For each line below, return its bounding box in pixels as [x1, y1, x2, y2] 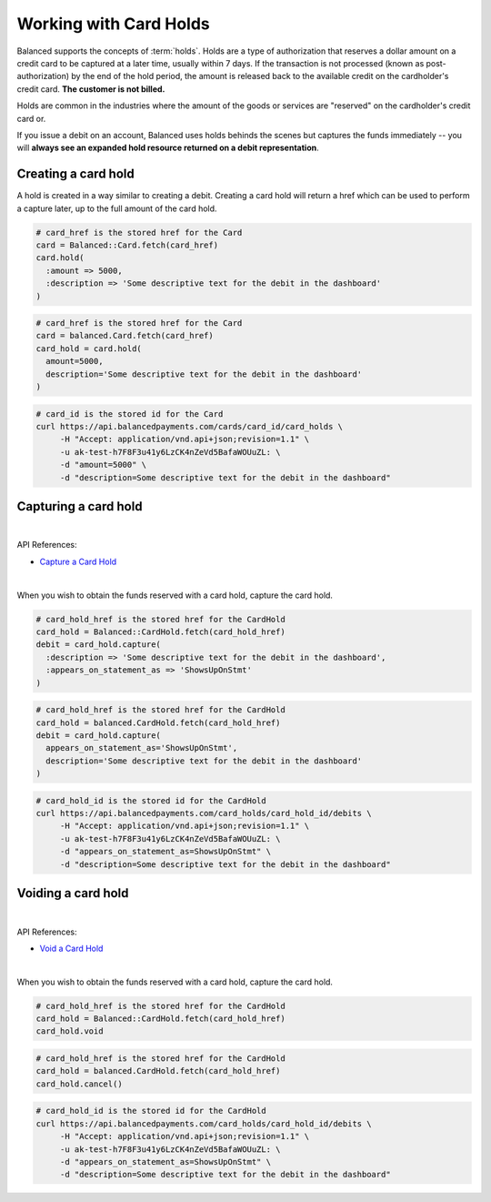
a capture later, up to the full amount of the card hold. [16, 203, 217, 214]
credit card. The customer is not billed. [16, 83, 165, 95]
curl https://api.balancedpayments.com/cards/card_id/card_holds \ [35, 421, 344, 432]
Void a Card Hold [39, 943, 104, 954]
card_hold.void [35, 1026, 104, 1036]
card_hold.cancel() [35, 1078, 123, 1089]
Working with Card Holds [16, 14, 211, 34]
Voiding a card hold [16, 885, 129, 901]
